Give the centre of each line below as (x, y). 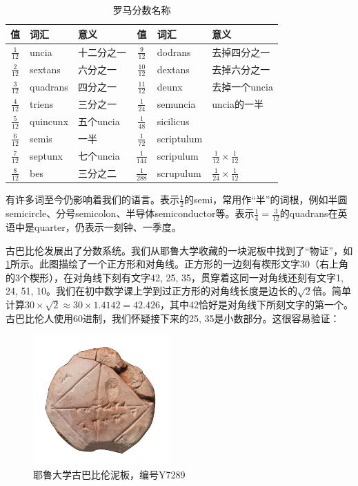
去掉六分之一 (241, 69)
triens (42, 103)
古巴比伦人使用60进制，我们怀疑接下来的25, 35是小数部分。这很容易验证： (173, 318)
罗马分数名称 (142, 10)
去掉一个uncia (242, 86)
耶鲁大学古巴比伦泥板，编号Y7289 (109, 474)
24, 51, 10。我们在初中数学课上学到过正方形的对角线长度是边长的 (152, 291)
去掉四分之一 (241, 52)
